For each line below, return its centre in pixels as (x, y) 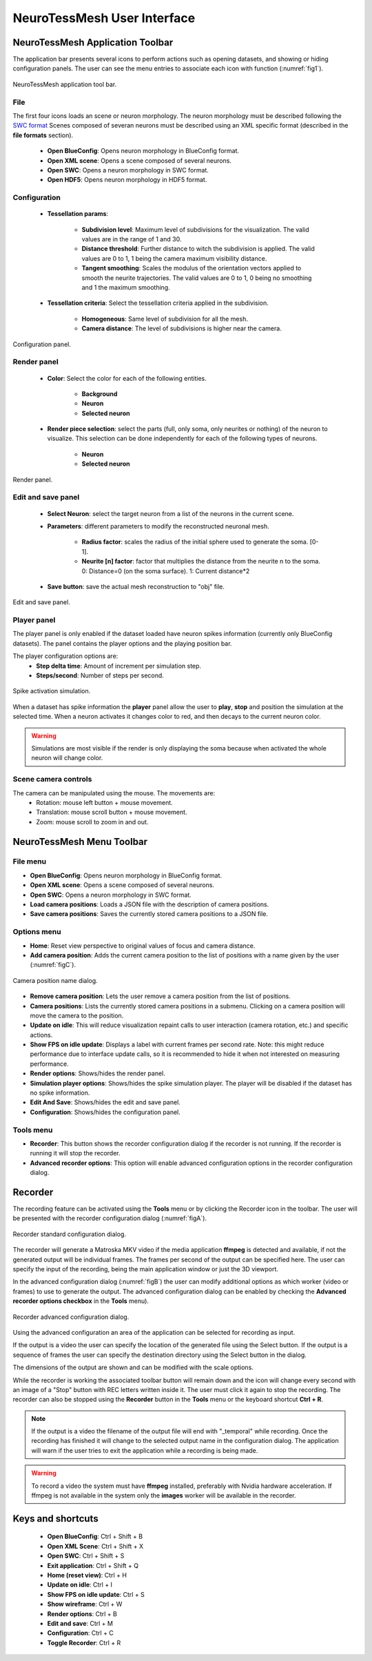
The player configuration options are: (65, 656)
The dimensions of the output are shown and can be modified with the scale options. (133, 1367)
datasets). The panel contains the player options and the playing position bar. (122, 643)
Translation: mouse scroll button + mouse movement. (112, 812)
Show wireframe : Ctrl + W (85, 1604)
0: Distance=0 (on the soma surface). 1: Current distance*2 (166, 571)
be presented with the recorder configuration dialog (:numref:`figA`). (110, 1218)
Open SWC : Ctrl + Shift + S (86, 1556)
